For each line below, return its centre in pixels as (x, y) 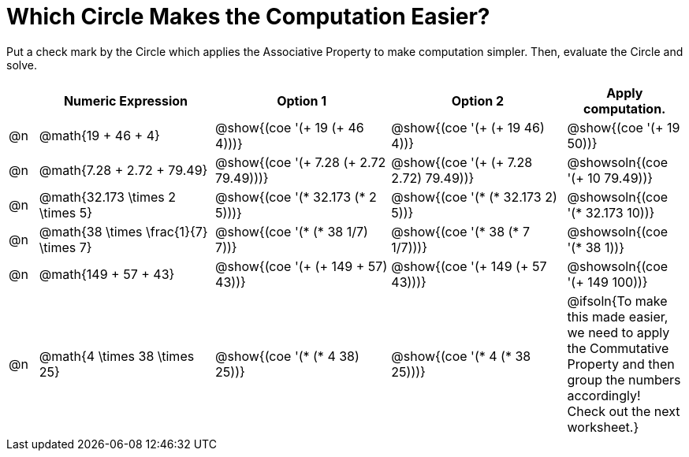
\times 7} (65, 247)
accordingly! (604, 395)
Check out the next (624, 411)
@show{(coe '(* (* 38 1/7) (292, 231)
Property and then (621, 364)
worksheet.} (603, 427)
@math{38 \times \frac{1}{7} (123, 231)
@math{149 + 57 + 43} (107, 274)
